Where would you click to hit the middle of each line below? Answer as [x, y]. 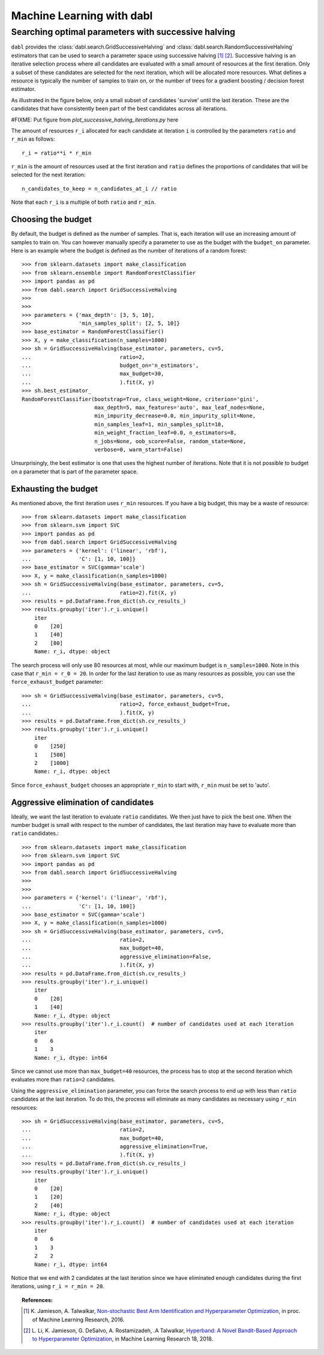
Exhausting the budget [55, 489]
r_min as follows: [33, 139]
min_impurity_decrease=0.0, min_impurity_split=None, [175, 416]
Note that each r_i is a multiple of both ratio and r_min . [83, 202]
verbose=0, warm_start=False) [138, 449]
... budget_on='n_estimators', [110, 366]
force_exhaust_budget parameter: [57, 682]
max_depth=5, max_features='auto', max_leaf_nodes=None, [180, 407]
